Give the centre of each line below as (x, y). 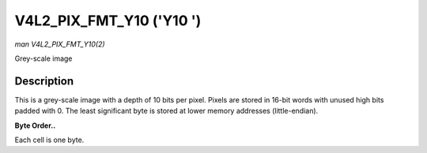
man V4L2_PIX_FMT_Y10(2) (60, 44)
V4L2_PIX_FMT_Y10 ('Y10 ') (108, 21)
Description (44, 81)
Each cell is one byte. (49, 140)
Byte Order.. (35, 125)
